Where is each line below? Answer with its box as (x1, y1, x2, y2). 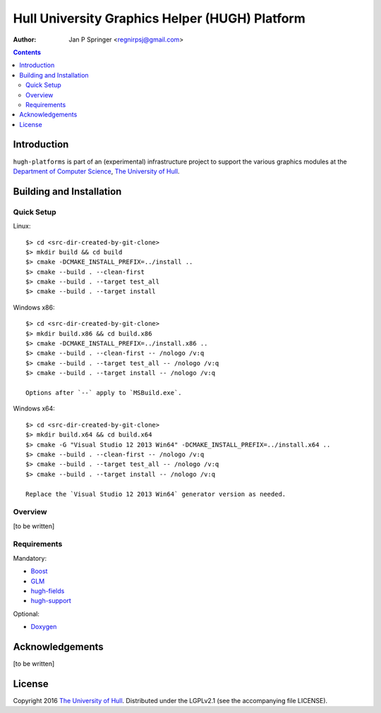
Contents (13, 48, 42, 56)
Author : (13, 35, 37, 44)
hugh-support (30, 597, 72, 605)
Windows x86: (13, 303, 55, 312)
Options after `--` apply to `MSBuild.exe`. (25, 389, 183, 396)
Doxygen (30, 623, 57, 631)
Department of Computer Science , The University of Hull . (13, 166, 180, 176)
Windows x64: (13, 404, 56, 413)
